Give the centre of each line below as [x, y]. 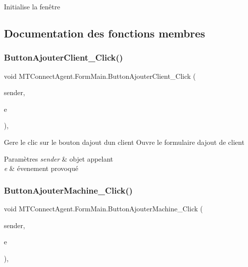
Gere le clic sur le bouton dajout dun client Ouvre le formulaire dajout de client [124, 142]
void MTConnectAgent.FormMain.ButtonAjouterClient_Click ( [100, 76]
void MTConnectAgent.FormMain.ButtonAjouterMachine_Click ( [103, 208]
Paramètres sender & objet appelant [59, 158]
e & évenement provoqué [41, 168]
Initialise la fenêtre [32, 6]
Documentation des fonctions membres [105, 33]
